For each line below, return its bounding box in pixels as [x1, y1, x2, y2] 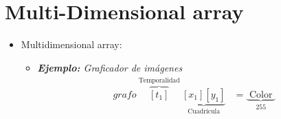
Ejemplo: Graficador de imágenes [37, 60, 183, 74]
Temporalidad [138, 76, 180, 84]
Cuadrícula [188, 107, 221, 115]
